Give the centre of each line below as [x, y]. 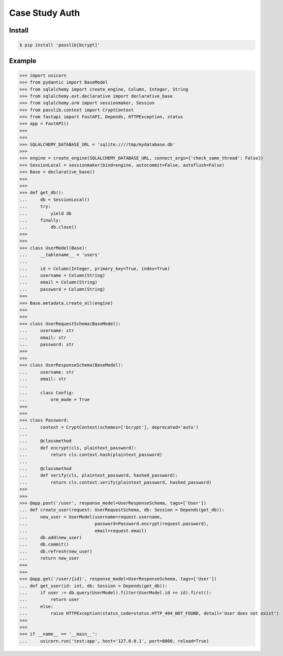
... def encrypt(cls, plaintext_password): [78, 448]
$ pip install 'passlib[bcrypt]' [60, 45]
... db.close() [48, 227]
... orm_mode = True [55, 400]
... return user [49, 600]
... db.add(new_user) [51, 537]
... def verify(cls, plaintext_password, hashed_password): [99, 475]
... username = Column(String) [62, 276]
